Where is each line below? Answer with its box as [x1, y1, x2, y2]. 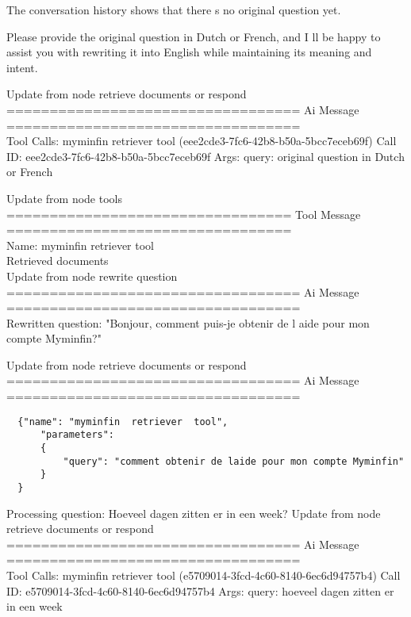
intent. [6, 59, 38, 75]
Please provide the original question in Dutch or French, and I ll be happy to [6, 28, 381, 44]
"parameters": [40, 429, 115, 441]
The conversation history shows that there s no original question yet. [6, 2, 341, 17]
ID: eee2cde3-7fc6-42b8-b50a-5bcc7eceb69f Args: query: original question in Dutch [6, 148, 405, 164]
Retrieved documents [6, 252, 109, 269]
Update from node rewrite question [6, 267, 178, 284]
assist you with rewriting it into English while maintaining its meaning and [6, 44, 372, 60]
